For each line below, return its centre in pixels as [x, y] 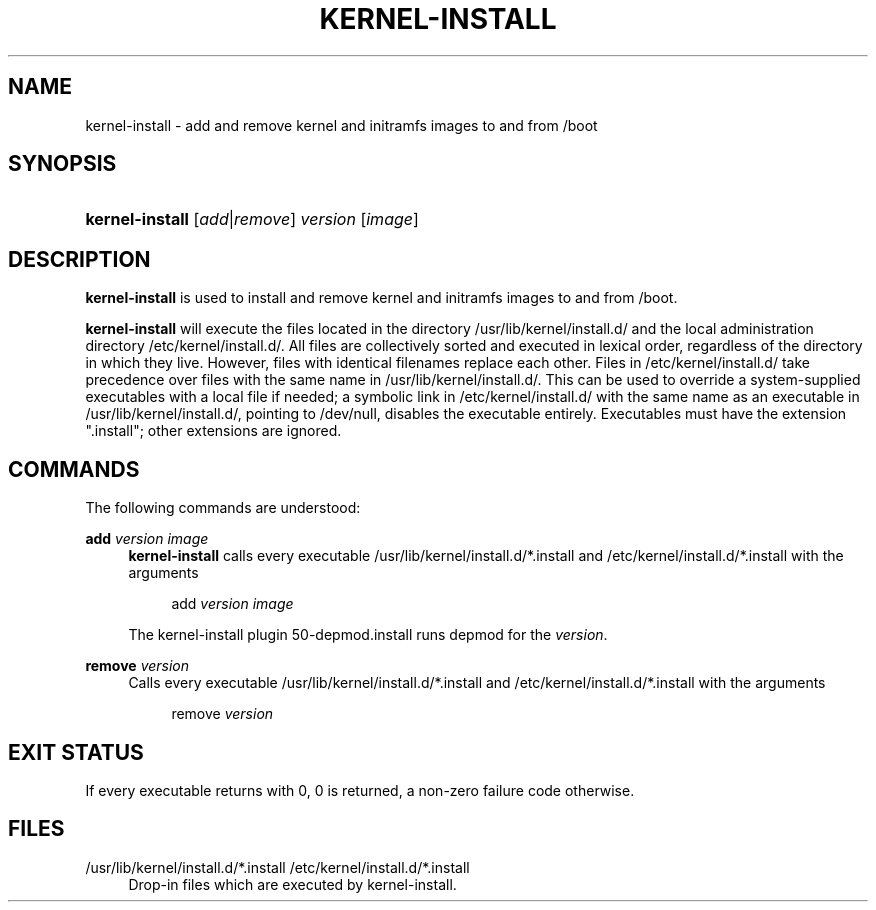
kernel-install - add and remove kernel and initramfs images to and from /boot [341, 125]
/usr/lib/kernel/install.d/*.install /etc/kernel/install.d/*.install [277, 867]
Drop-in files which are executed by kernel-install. [292, 884]
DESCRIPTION [79, 259]
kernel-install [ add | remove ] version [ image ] [252, 219]
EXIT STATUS [76, 752]
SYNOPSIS [62, 164]
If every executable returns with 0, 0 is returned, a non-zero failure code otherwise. [360, 790]
